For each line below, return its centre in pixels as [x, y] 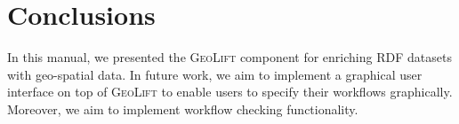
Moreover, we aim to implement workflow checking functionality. [183, 108]
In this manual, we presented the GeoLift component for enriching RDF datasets [229, 57]
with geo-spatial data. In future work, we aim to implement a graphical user [215, 74]
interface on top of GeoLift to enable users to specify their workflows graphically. [230, 92]
